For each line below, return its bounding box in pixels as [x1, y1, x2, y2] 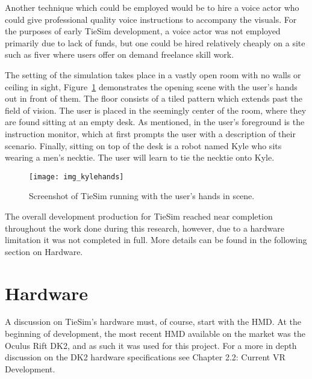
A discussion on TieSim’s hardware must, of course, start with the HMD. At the [5, 315, 302, 328]
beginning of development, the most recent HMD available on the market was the [5, 327, 305, 340]
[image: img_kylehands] [29, 172, 124, 181]
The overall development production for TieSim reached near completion [5, 209, 273, 222]
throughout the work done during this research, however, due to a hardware [5, 221, 285, 234]
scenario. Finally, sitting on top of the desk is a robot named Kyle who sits [5, 139, 282, 152]
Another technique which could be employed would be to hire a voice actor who [5, 1, 299, 13]
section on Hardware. [5, 245, 83, 257]
